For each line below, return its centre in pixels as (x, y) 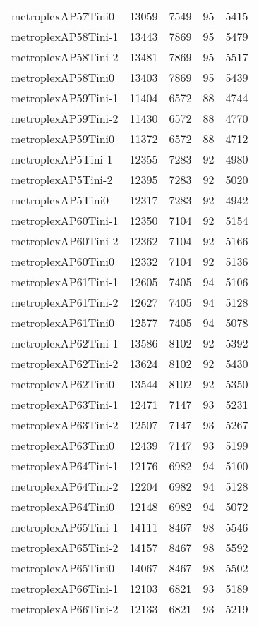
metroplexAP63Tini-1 (65, 404)
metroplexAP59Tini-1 (65, 98)
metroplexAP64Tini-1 (65, 466)
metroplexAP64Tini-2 (65, 486)
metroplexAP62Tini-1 (65, 343)
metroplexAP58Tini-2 (65, 57)
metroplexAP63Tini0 (63, 445)
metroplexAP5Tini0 (60, 200)
